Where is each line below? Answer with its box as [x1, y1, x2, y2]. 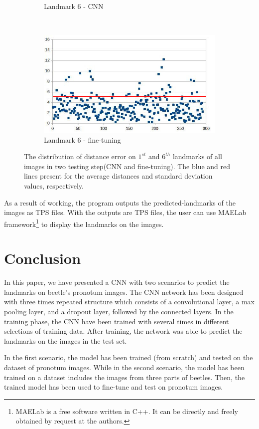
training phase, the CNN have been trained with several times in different [4, 316, 229, 326]
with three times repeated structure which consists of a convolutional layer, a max [4, 296, 255, 307]
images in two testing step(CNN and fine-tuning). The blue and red [24, 161, 231, 171]
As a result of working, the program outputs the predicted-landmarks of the [4, 197, 236, 208]
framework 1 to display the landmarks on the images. [4, 217, 164, 229]
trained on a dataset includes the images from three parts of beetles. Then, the [4, 372, 245, 382]
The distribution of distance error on [24, 151, 136, 162]
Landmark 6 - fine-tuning [44, 134, 121, 145]
